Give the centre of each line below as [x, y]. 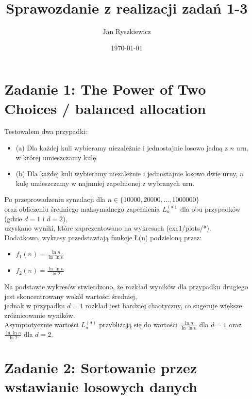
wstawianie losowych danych [101, 387]
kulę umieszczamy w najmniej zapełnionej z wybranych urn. [105, 183]
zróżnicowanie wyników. [40, 315]
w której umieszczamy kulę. [57, 157]
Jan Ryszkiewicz [127, 31]
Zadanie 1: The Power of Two [105, 89]
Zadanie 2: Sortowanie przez [101, 368]
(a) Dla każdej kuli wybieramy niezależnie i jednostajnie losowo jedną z [122, 148]
